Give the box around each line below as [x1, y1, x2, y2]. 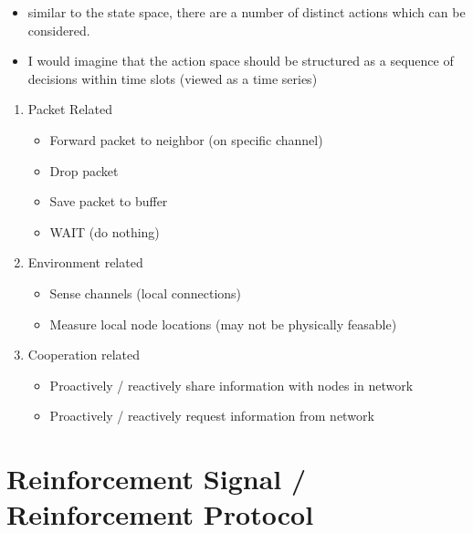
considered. [27, 20, 90, 39]
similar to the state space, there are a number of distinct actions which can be [27, 3, 466, 21]
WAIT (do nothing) [49, 222, 160, 241]
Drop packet [49, 161, 119, 180]
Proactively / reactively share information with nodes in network [49, 375, 414, 394]
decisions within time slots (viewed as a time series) [27, 68, 318, 88]
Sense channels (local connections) [49, 283, 242, 302]
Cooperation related [27, 345, 141, 364]
